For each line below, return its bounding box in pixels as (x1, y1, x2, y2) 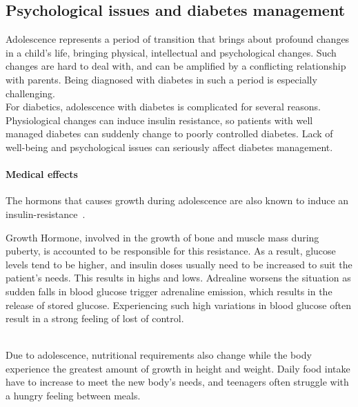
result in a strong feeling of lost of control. (6, 311, 184, 326)
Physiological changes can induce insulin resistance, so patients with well (6, 112, 313, 127)
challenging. (6, 86, 55, 100)
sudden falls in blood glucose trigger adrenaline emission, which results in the (6, 284, 332, 298)
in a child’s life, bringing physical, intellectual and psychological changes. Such (6, 45, 337, 59)
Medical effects (6, 167, 78, 181)
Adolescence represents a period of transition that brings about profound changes (6, 32, 350, 46)
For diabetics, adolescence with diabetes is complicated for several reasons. (6, 99, 321, 114)
